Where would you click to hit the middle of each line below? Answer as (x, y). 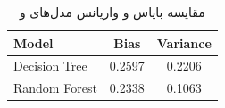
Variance (184, 42)
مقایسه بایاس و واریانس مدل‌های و (112, 12)
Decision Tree (50, 66)
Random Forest (55, 88)
